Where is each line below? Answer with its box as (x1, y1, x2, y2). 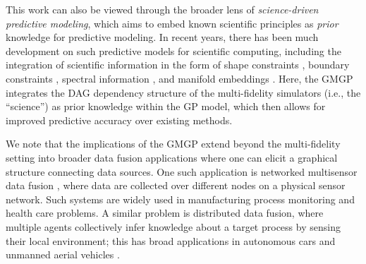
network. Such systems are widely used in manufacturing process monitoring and (6, 191, 355, 206)
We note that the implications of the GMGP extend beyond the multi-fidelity (6, 136, 341, 151)
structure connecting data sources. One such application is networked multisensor (6, 164, 358, 179)
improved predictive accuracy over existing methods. (6, 112, 233, 127)
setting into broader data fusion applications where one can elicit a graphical (6, 150, 338, 164)
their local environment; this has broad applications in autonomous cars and (6, 233, 336, 248)
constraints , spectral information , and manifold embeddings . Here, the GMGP (6, 71, 353, 85)
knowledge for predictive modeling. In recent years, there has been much (6, 30, 319, 44)
